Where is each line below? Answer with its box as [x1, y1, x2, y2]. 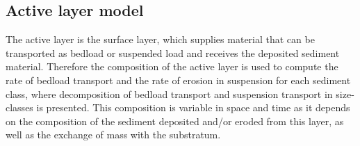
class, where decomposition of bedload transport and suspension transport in [6, 86, 333, 101]
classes [6, 100, 33, 115]
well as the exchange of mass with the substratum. [6, 127, 221, 142]
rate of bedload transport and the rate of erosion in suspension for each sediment [6, 72, 351, 87]
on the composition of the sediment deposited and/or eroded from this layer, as [6, 113, 344, 128]
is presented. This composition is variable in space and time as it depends [36, 100, 350, 115]
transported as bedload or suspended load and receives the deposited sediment [6, 45, 340, 60]
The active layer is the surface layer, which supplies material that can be [6, 32, 315, 47]
